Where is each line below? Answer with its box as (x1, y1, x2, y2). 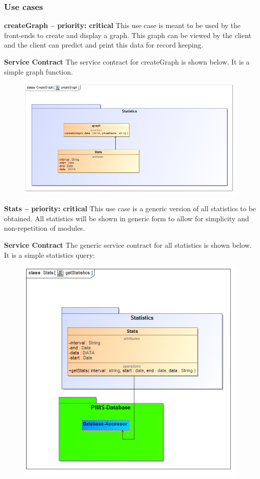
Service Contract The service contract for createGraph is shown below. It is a (4, 57, 250, 67)
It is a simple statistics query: (4, 249, 95, 260)
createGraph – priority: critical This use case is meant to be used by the (4, 20, 241, 31)
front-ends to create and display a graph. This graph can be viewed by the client (4, 30, 251, 40)
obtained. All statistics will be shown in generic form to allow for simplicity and (4, 213, 249, 223)
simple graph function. (4, 66, 73, 77)
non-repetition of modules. (4, 223, 85, 233)
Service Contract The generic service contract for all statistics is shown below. (4, 239, 252, 250)
